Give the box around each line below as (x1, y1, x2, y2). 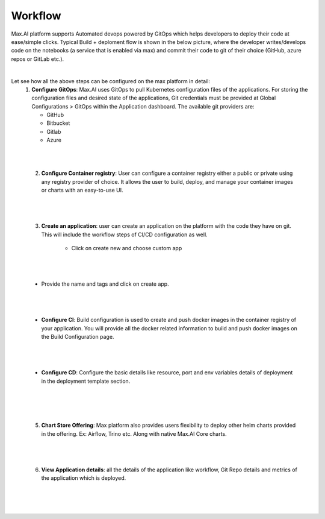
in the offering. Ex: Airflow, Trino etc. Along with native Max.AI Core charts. (41, 430, 227, 437)
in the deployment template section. (41, 377, 131, 385)
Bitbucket (46, 119, 70, 127)
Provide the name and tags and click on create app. (41, 280, 169, 288)
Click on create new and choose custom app (71, 245, 182, 252)
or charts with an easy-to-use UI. (41, 187, 123, 194)
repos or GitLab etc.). (11, 55, 64, 63)
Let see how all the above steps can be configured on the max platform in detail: (11, 77, 211, 84)
